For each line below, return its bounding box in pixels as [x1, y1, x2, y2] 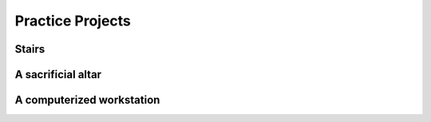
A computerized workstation [14, 93, 160, 107]
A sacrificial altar [14, 68, 102, 81]
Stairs [14, 42, 45, 56]
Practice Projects [14, 12, 132, 30]
